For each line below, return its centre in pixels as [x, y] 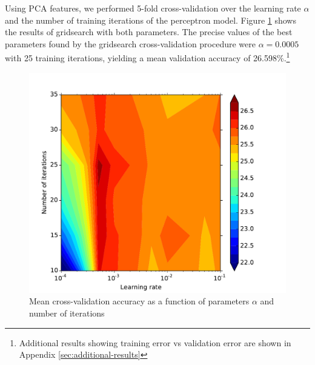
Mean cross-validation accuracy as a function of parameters [139, 301]
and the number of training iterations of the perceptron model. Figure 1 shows [151, 20]
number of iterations [67, 313]
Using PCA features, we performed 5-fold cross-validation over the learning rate [153, 8]
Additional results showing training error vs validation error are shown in [155, 342]
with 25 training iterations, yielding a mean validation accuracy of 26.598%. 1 [148, 57]
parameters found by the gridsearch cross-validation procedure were [131, 43]
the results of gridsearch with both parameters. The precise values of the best [149, 32]
